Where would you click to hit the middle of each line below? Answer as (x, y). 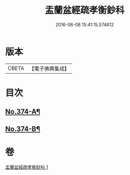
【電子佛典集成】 (49, 69)
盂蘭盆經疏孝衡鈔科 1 (27, 167)
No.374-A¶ (23, 112)
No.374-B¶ (23, 129)
